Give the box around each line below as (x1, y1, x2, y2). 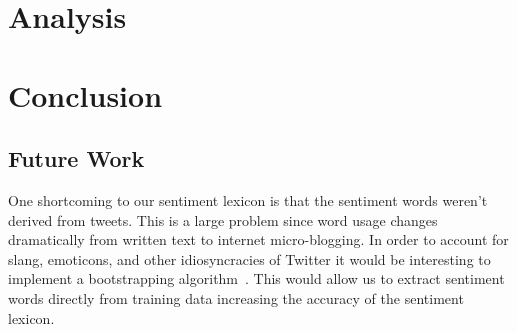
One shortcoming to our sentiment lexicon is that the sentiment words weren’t (8, 189, 488, 210)
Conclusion (8, 74, 163, 115)
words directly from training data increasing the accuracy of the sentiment (8, 287, 464, 308)
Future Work (8, 143, 145, 174)
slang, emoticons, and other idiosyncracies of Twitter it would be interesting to (8, 248, 491, 269)
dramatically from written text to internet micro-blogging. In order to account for (8, 229, 509, 250)
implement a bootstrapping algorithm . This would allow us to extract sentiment (8, 268, 505, 289)
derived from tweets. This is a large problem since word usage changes (8, 209, 438, 230)
